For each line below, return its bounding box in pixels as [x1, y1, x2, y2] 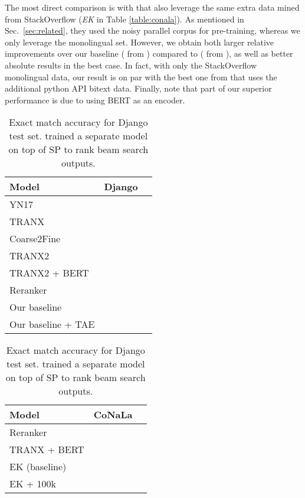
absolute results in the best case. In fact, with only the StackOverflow [5, 58, 257, 71]
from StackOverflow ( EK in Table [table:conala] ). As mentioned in [5, 12, 244, 25]
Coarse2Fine [9, 232, 61, 246]
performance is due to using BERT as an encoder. [5, 93, 185, 106]
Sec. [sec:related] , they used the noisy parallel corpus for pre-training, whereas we [5, 24, 300, 37]
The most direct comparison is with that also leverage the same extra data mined [5, 1, 300, 13]
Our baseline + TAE [9, 317, 95, 331]
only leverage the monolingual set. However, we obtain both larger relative [5, 35, 274, 48]
